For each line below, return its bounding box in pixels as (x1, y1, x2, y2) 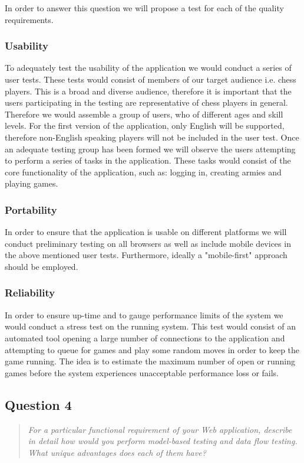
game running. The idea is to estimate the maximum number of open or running (5, 355, 296, 367)
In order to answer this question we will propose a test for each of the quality (5, 2, 284, 14)
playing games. (5, 177, 58, 190)
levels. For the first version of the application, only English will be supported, (5, 119, 285, 132)
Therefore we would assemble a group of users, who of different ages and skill (5, 107, 283, 120)
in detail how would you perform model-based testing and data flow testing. (28, 435, 298, 447)
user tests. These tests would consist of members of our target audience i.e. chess (5, 73, 296, 85)
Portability (5, 202, 57, 217)
